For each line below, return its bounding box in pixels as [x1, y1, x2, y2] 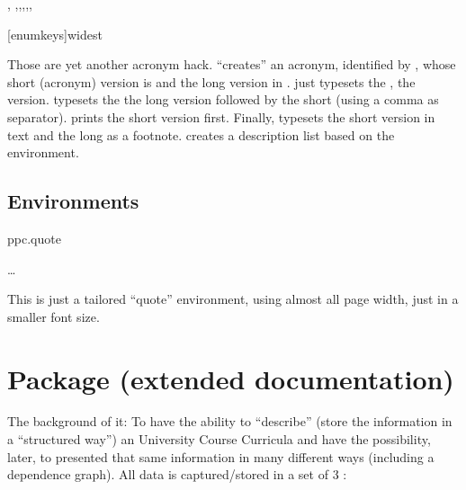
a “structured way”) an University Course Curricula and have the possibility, [7, 430, 431, 449]
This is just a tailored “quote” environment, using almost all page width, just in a [7, 290, 459, 308]
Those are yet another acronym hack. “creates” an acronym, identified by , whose [7, 55, 456, 74]
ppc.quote [7, 228, 61, 247]
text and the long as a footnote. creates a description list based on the [7, 125, 395, 144]
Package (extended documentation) [7, 360, 454, 396]
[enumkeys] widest [7, 24, 103, 43]
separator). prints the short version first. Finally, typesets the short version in [7, 107, 435, 126]
